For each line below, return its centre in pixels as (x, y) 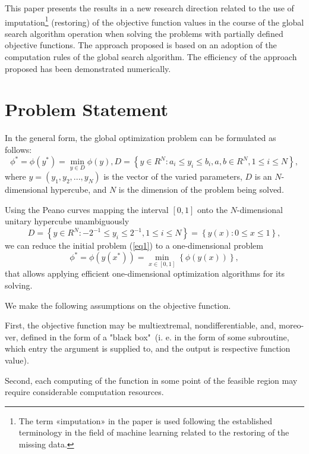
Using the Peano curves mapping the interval (87, 209)
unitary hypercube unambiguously (67, 221)
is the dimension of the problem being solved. (201, 190)
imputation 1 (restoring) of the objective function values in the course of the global (154, 21)
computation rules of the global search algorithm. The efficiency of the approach (151, 57)
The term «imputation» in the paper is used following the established (146, 420)
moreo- (291, 325)
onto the (212, 209)
